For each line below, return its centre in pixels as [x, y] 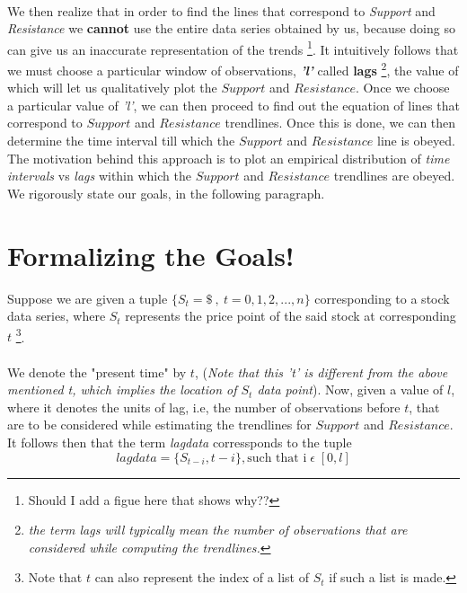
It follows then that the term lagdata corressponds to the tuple [180, 442]
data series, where [57, 316]
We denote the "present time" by [97, 372]
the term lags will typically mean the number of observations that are [218, 530]
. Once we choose [402, 88]
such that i [277, 458]
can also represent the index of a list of [202, 577]
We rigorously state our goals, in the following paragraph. [166, 193]
